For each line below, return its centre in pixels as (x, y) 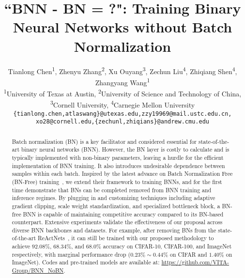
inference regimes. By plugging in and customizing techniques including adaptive (114, 198)
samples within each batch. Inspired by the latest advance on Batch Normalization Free (122, 174)
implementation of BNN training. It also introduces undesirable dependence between (118, 165)
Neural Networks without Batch (122, 27)
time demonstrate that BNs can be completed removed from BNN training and (112, 190)
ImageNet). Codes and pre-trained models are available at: (86, 262)
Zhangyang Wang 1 (122, 81)
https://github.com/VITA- (195, 262)
